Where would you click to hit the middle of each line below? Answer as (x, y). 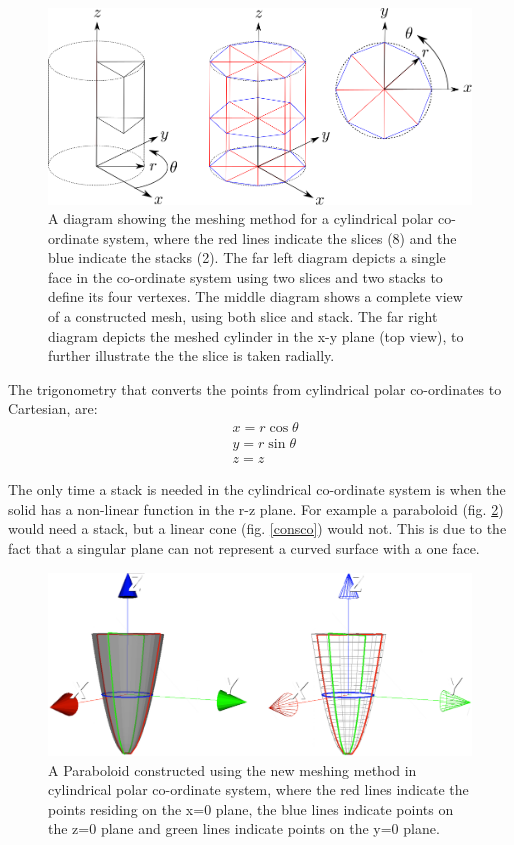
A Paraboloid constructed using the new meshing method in (232, 769)
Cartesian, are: (53, 408)
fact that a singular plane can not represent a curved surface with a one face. (244, 547)
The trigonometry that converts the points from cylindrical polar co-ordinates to (255, 388)
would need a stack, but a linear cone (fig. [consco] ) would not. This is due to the (257, 528)
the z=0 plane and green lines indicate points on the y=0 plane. (244, 828)
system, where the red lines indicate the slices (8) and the (280, 237)
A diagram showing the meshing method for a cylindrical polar (241, 218)
